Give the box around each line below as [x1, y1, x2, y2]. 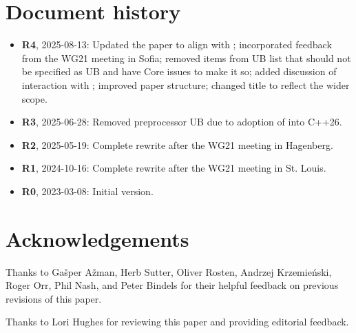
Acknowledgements [6, 224, 189, 252]
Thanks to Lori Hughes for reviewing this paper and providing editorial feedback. [6, 314, 349, 329]
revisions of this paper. [6, 291, 102, 305]
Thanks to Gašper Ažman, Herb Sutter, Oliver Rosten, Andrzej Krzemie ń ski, [6, 264, 332, 279]
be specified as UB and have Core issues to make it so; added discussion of [21, 64, 337, 79]
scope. [21, 91, 48, 105]
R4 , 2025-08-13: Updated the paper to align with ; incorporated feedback [21, 37, 332, 52]
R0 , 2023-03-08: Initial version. [21, 183, 154, 198]
